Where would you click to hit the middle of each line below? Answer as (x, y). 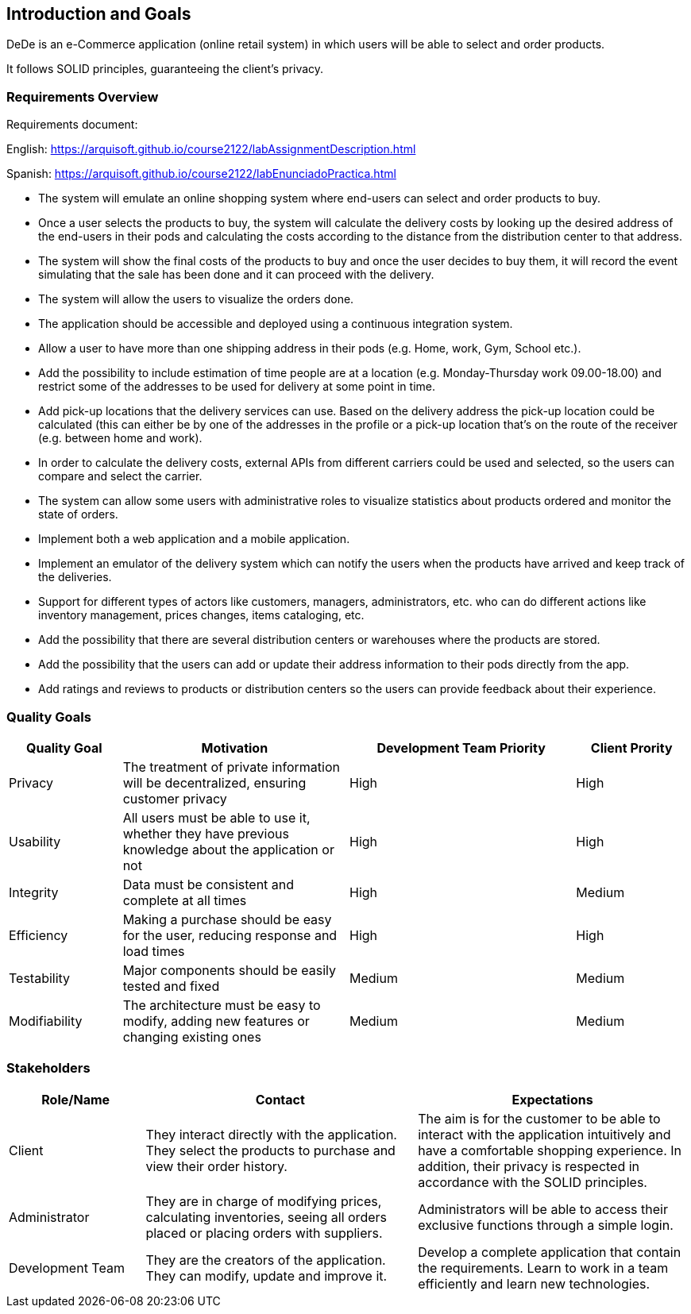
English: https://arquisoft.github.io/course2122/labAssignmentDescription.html (211, 149)
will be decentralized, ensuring (214, 782)
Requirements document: (72, 125)
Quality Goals (49, 717)
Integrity (34, 892)
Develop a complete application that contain (550, 1252)
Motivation (235, 748)
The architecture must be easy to (222, 1005)
